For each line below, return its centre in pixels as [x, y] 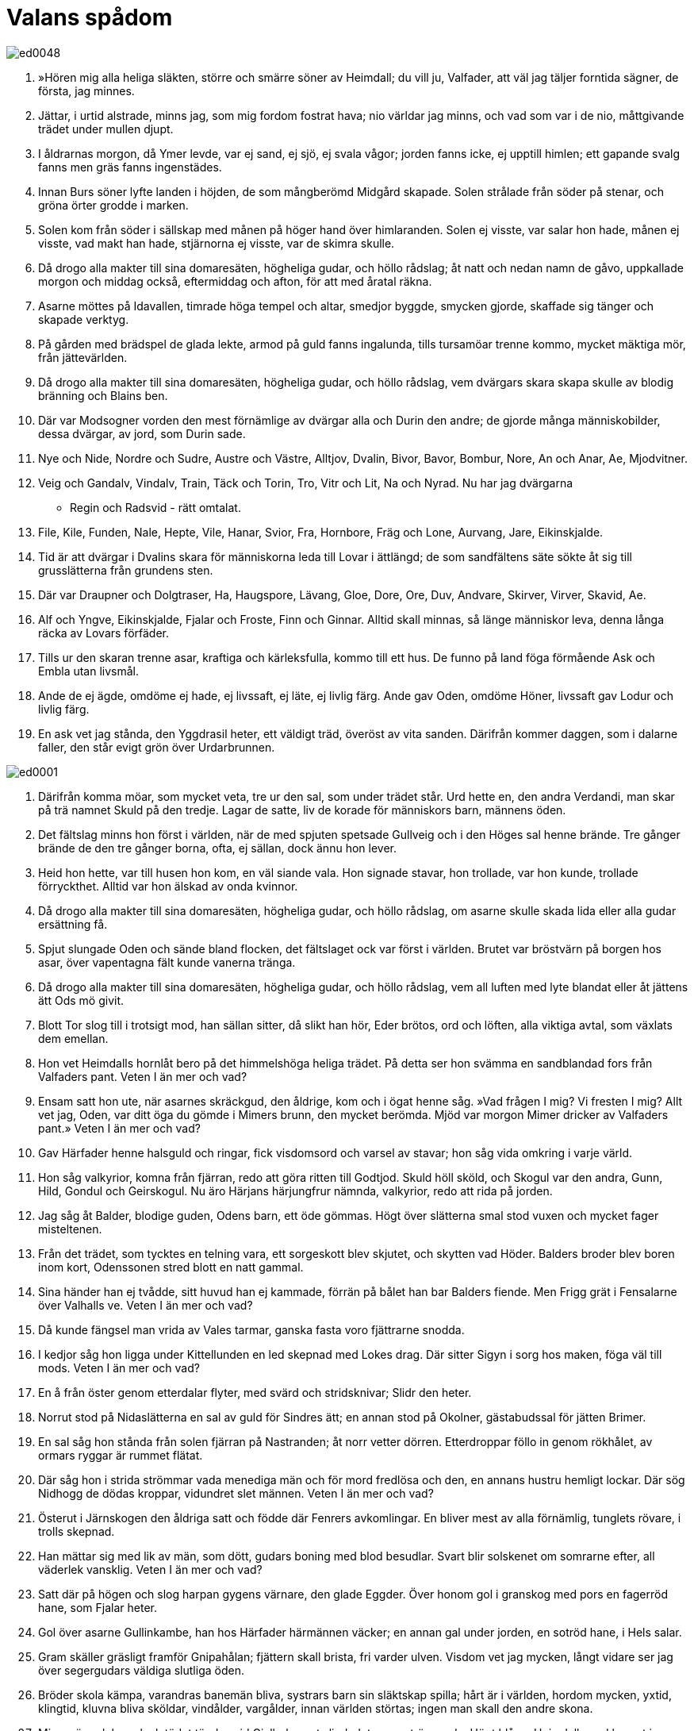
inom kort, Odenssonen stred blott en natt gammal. [171, 1267]
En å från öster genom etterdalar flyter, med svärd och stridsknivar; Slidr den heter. [255, 1392]
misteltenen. [70, 1229]
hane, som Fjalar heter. [98, 1607]
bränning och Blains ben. [103, 395]
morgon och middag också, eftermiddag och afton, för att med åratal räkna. [235, 281]
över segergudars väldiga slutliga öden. [141, 1670]
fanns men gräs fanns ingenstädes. [130, 167]
